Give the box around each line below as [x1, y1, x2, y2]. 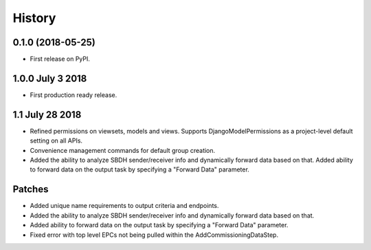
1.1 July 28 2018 [12, 109, 82, 121]
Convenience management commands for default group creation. [30, 146, 216, 154]
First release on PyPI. [30, 55, 91, 63]
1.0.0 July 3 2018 [12, 72, 87, 84]
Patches [12, 183, 49, 196]
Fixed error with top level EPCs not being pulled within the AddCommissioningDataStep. [30, 231, 278, 239]
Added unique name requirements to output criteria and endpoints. [30, 202, 219, 210]
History [12, 10, 56, 25]
